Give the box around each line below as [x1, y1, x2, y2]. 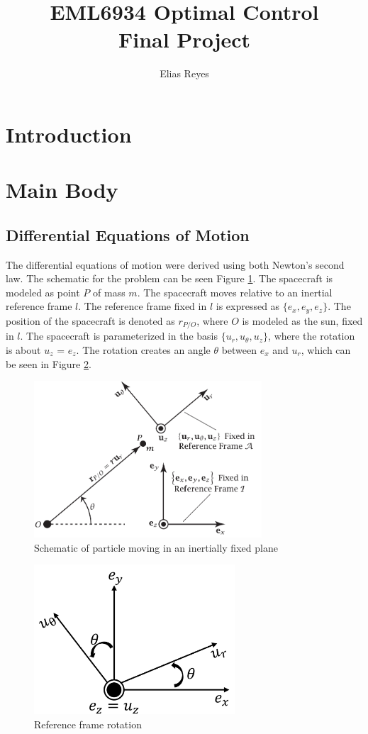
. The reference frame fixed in [78, 299, 207, 313]
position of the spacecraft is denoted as [6, 313, 175, 328]
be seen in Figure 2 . [6, 356, 91, 371]
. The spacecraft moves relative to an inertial [137, 284, 333, 299]
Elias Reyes [160, 66, 209, 81]
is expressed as [216, 299, 280, 313]
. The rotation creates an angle [76, 342, 211, 357]
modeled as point [6, 284, 80, 299]
